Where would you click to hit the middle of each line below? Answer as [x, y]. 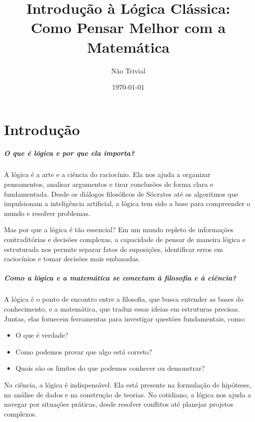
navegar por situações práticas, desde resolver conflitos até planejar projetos [119, 404]
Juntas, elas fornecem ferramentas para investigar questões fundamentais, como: [125, 318]
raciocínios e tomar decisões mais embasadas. [72, 259]
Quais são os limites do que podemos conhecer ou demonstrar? [110, 368]
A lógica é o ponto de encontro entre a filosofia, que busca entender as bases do [124, 299]
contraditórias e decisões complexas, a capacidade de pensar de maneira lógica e [125, 239]
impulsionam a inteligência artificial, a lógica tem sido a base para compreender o [127, 203]
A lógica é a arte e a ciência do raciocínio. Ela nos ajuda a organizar [107, 174]
